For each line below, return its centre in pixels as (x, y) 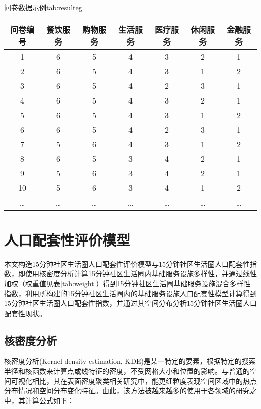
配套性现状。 (25, 313)
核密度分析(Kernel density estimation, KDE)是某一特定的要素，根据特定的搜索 (130, 361)
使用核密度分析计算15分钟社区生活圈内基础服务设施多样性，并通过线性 (141, 274)
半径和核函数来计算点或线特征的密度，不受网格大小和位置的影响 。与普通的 (127, 371)
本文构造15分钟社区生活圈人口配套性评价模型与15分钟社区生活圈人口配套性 (127, 264)
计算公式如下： (49, 400)
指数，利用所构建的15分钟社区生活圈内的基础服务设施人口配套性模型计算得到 (130, 293)
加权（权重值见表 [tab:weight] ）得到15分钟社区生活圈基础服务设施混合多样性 (127, 283)
